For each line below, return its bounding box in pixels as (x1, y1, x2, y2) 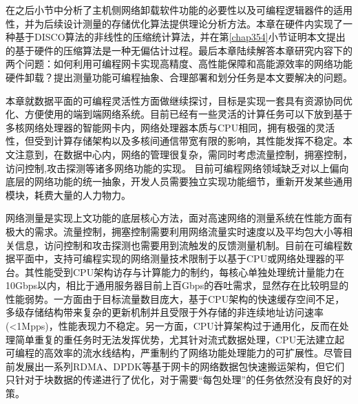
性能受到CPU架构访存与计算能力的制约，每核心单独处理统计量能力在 (34, 264, 345, 279)
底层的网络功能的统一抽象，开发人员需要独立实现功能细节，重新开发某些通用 (6, 174, 352, 189)
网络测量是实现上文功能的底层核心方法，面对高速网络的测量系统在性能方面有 (6, 211, 352, 225)
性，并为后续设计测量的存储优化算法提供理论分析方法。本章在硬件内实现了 (6, 16, 343, 30)
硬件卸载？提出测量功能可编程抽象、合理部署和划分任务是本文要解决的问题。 (6, 70, 352, 84)
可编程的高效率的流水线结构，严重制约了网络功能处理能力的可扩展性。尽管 (6, 345, 343, 360)
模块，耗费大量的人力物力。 (6, 187, 131, 202)
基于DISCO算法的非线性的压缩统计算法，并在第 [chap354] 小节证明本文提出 (14, 30, 346, 44)
